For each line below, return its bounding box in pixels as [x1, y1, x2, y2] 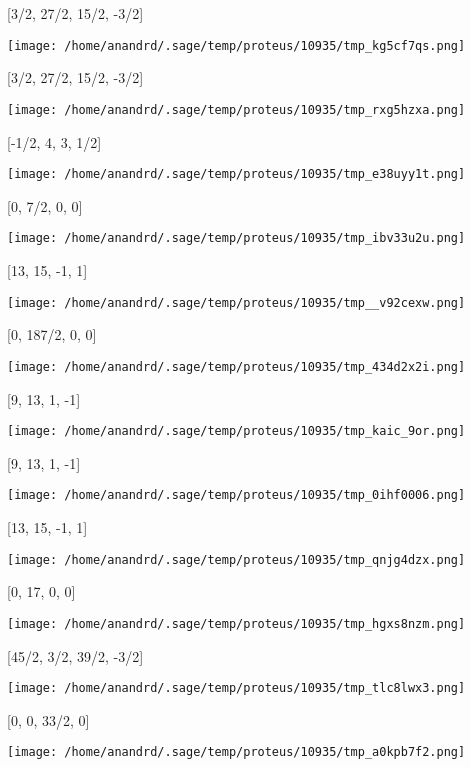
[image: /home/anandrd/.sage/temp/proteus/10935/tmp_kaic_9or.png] [7, 424, 466, 439]
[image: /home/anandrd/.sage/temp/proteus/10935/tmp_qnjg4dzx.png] [7, 552, 466, 567]
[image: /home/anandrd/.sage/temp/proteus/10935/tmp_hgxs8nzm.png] [7, 616, 466, 631]
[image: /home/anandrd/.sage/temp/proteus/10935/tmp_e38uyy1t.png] [7, 167, 466, 182]
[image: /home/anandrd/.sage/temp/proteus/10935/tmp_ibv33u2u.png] [7, 231, 466, 246]
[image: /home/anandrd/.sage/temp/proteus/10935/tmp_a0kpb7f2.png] [7, 745, 466, 760]
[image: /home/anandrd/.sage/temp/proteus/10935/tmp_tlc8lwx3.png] [7, 681, 466, 696]
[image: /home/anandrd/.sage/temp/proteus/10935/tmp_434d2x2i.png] [7, 359, 466, 374]
